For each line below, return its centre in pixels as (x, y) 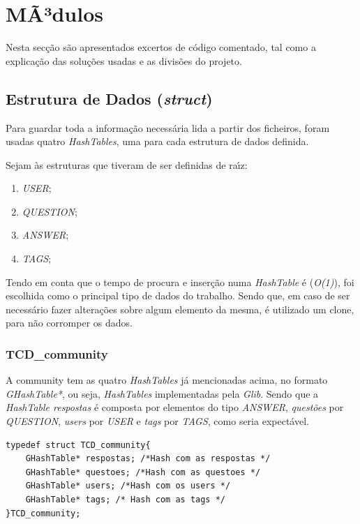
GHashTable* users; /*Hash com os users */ (128, 486)
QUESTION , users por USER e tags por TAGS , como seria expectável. (157, 421)
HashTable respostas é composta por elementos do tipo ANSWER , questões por (175, 407)
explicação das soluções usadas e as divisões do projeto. (124, 60)
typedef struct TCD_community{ (78, 445)
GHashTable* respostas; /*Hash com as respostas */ (148, 459)
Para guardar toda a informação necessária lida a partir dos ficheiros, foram (168, 127)
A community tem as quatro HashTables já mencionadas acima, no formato (167, 380)
